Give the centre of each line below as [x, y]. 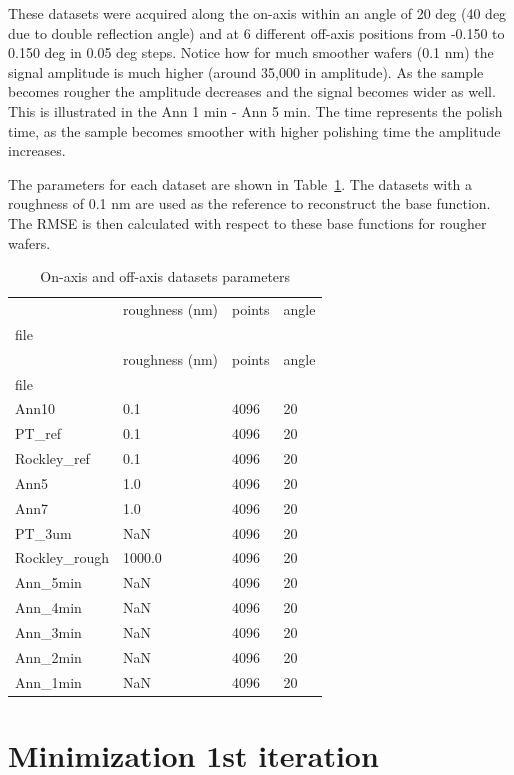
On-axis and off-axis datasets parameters [165, 276]
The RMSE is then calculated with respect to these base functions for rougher [247, 222]
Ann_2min [48, 656]
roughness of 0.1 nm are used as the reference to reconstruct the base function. [249, 203]
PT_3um [43, 532]
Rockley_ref [52, 458]
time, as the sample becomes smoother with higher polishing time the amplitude [254, 130]
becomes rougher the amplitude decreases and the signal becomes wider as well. [252, 91]
